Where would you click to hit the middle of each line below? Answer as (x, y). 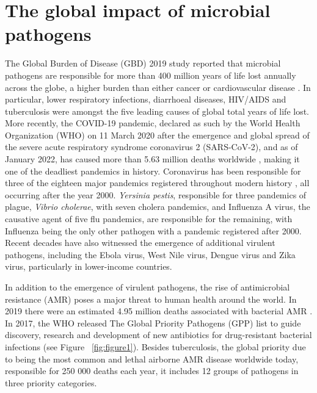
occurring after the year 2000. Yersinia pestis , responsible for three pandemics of (156, 194)
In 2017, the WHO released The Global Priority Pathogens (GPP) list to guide (153, 323)
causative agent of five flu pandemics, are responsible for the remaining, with (149, 219)
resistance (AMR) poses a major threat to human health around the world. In (151, 299)
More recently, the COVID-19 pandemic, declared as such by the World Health (153, 123)
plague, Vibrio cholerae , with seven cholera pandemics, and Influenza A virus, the (158, 207)
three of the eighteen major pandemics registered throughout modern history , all (157, 183)
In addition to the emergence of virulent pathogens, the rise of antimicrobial (148, 287)
